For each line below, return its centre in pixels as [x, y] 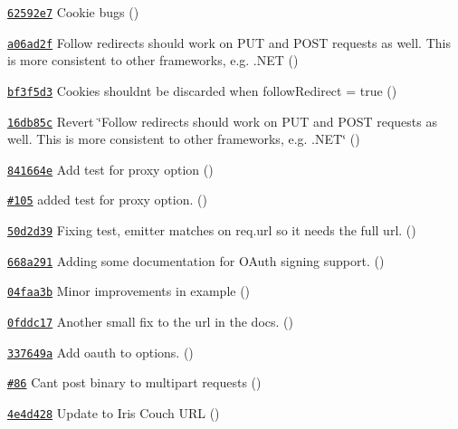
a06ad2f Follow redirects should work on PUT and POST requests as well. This [229, 42]
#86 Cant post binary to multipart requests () [134, 382]
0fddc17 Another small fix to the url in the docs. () [150, 322]
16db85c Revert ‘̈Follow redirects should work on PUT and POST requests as [222, 121]
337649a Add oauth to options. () [100, 352]
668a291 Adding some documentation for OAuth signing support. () [196, 260]
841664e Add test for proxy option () [110, 169]
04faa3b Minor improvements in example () [129, 291]
